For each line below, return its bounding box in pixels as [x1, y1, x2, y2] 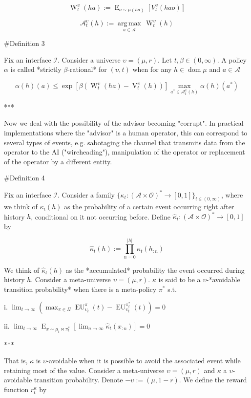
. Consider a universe [58, 54, 121, 65]
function [4, 384, 29, 394]
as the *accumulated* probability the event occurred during [65, 265, 245, 275]
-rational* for [67, 64, 107, 74]
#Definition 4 [4, 173, 45, 183]
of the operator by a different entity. [4, 156, 112, 166]
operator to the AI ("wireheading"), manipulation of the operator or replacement [4, 147, 245, 157]
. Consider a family [58, 189, 115, 199]
